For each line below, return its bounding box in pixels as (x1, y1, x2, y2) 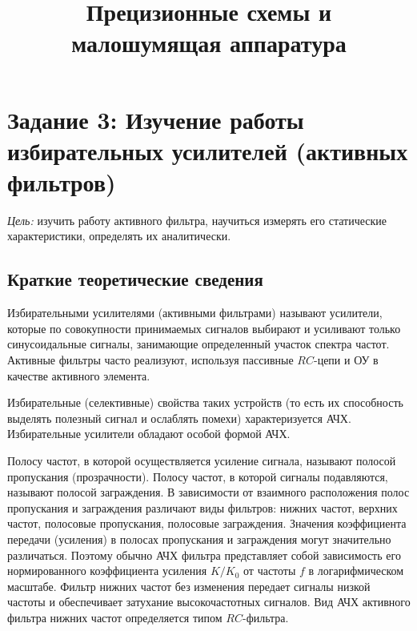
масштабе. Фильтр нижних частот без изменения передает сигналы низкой (7, 577, 371, 594)
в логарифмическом (308, 562, 404, 579)
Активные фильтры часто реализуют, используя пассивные (7, 352, 294, 368)
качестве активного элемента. (7, 367, 150, 384)
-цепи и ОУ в (313, 352, 379, 368)
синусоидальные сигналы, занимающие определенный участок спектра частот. (7, 336, 390, 352)
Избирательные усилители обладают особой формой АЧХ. (7, 425, 291, 442)
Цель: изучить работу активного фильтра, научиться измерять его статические (7, 211, 387, 228)
